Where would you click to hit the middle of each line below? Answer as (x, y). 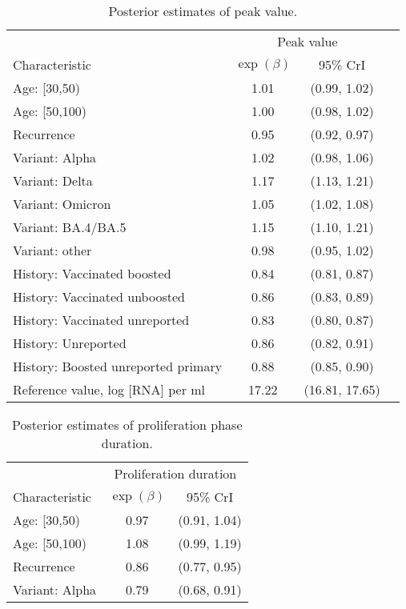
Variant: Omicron (62, 204)
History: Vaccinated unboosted (99, 296)
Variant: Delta (53, 180)
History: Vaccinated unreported (101, 320)
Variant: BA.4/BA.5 (70, 227)
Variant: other (52, 250)
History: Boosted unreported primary (118, 366)
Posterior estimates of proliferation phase (127, 425)
